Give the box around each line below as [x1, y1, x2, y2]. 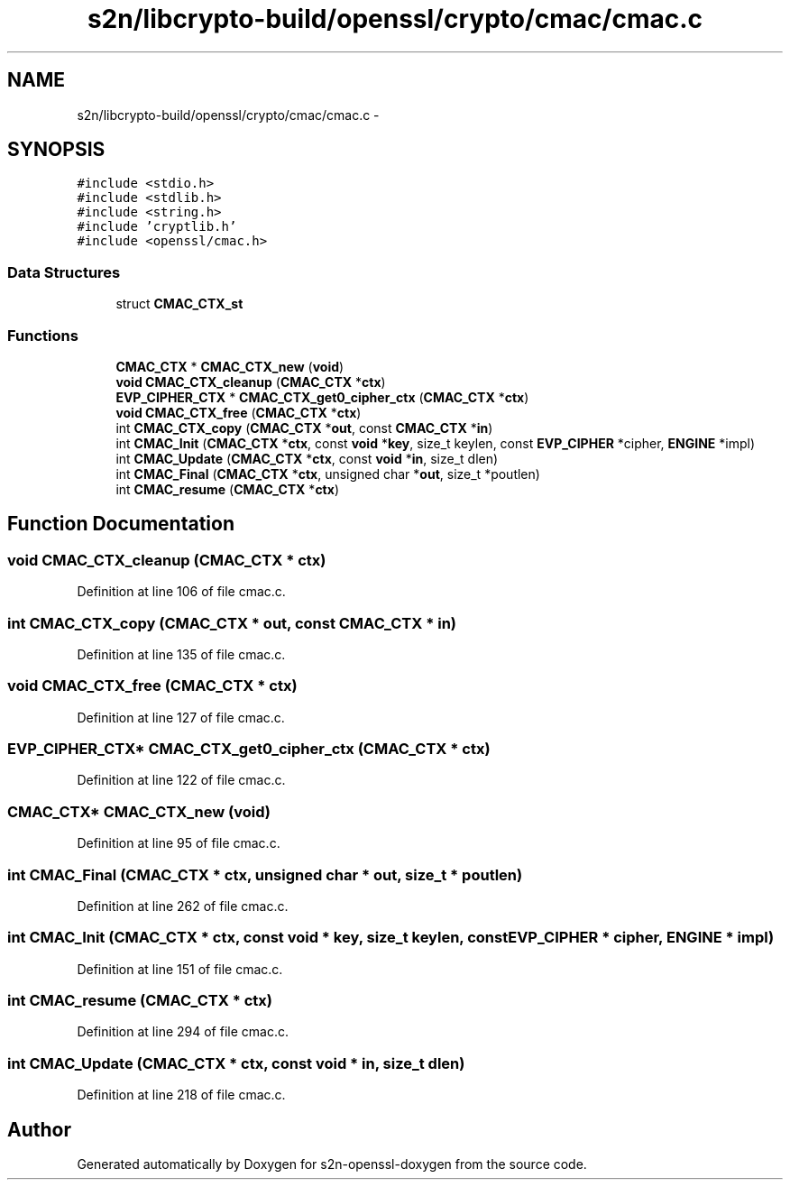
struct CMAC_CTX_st [115, 296, 243, 312]
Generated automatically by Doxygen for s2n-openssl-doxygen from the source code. [77, 1156, 587, 1172]
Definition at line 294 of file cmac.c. [77, 1024, 289, 1040]
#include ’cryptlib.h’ [77, 219, 237, 235]
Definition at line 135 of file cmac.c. [77, 646, 286, 662]
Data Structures [7, 262, 121, 281]
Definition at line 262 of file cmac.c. [77, 897, 289, 914]
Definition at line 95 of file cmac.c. [77, 835, 280, 851]
